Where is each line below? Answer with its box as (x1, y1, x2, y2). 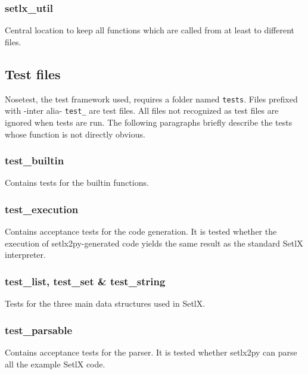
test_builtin (5, 153, 64, 168)
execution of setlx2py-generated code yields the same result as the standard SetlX (5, 236, 303, 249)
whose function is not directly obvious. (5, 127, 145, 140)
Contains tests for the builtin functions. (5, 176, 149, 189)
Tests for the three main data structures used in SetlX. (5, 297, 206, 310)
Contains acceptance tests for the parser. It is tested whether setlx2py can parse (5, 345, 297, 358)
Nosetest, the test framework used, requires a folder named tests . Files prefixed (5, 92, 298, 105)
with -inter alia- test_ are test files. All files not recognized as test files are (5, 104, 279, 117)
